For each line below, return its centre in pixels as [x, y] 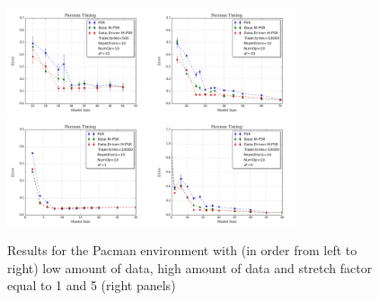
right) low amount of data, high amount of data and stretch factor [190, 267]
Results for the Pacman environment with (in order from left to [182, 250]
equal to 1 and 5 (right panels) [92, 285]
